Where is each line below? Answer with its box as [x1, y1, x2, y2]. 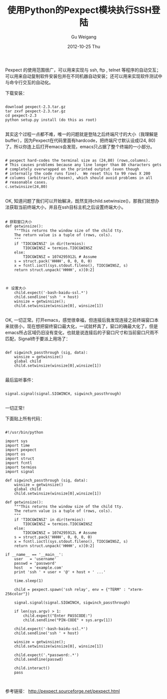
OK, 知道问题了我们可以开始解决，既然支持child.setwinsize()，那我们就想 [5, 198, 155, 204]
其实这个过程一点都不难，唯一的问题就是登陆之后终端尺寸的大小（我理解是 [5, 131, 158, 137]
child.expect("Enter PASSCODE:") [23, 613, 93, 618]
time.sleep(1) [14, 578, 43, 583]
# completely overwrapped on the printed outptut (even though [5, 167, 140, 172]
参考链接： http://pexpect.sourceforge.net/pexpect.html [5, 688, 120, 694]
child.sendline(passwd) [14, 657, 64, 662]
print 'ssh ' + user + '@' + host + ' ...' [14, 569, 106, 574]
